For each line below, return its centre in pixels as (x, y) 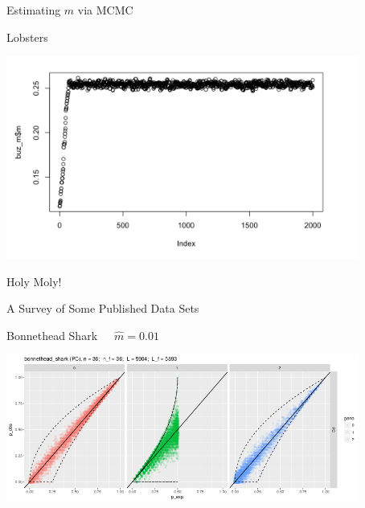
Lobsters (27, 37)
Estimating (34, 10)
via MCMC (105, 10)
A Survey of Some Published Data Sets (103, 308)
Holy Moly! (34, 281)
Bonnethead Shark (52, 335)
